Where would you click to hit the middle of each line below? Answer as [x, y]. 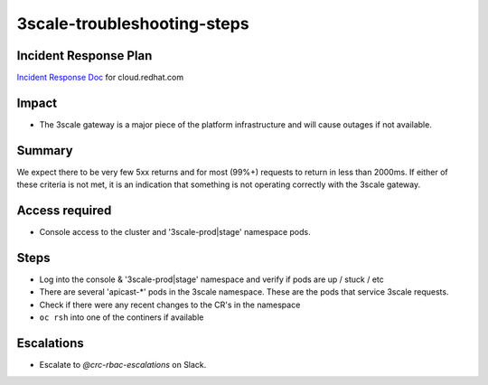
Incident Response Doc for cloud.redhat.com [100, 78]
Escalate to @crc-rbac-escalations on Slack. [123, 365]
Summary [45, 150]
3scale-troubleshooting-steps [133, 23]
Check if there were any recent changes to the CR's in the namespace [170, 305]
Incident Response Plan [84, 56]
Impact [37, 103]
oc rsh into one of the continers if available [122, 317]
